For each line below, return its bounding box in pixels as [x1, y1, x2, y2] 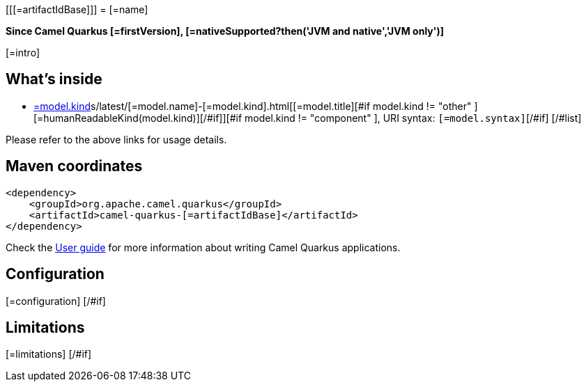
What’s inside [6, 70, 102, 88]
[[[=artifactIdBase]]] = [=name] [6, 3, 148, 15]
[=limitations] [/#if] [6, 348, 92, 361]
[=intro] [6, 47, 40, 58]
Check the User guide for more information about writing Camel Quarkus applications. [6, 241, 401, 253]
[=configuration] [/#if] [6, 294, 106, 307]
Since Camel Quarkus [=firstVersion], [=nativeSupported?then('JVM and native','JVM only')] [6, 25, 445, 37]
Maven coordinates [6, 157, 143, 175]
